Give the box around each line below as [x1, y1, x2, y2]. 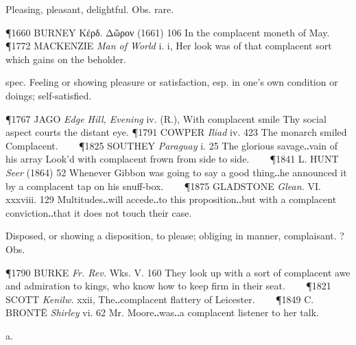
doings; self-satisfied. [5, 88, 92, 102]
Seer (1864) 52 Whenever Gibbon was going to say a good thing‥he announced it [5, 165, 347, 179]
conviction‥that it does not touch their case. [5, 205, 192, 219]
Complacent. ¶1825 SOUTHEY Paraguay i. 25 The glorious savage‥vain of [5, 138, 338, 152]
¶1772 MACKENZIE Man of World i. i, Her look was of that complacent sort [5, 38, 332, 53]
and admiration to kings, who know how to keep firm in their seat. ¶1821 [5, 278, 331, 293]
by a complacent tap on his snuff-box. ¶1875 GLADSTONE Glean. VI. [5, 178, 321, 193]
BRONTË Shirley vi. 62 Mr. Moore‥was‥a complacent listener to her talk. [5, 305, 319, 320]
